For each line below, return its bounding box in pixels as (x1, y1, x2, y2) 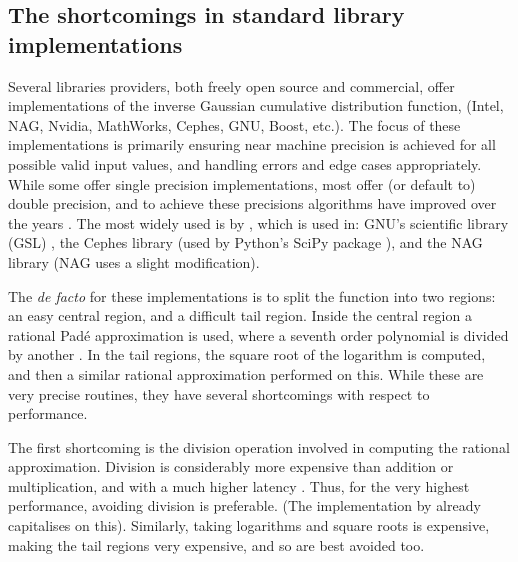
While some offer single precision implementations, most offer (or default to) (8, 173, 476, 194)
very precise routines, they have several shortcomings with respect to (8, 383, 430, 404)
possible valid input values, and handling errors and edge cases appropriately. (8, 153, 482, 174)
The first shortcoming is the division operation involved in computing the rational (8, 436, 510, 457)
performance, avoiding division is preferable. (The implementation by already (8, 495, 481, 516)
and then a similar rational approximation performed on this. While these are (8, 363, 484, 384)
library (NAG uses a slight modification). (8, 251, 260, 272)
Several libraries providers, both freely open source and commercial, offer (8, 75, 455, 96)
